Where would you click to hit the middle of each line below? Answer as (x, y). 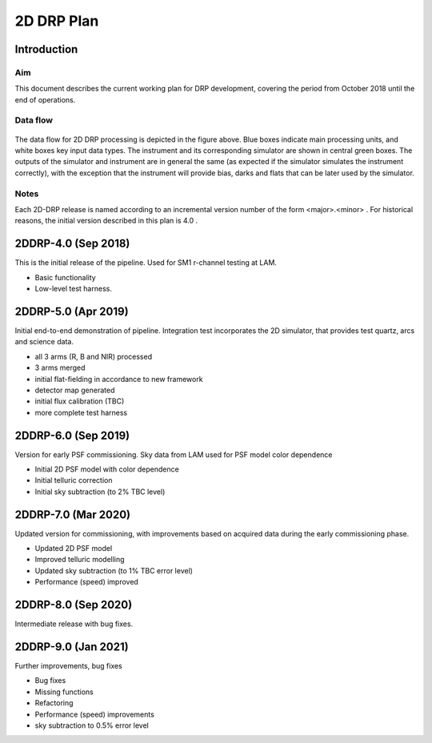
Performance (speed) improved (87, 582)
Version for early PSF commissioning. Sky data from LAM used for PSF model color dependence (174, 454)
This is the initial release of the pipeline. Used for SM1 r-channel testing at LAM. (146, 263)
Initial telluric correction (74, 480)
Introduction (46, 49)
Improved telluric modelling (80, 560)
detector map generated (75, 390)
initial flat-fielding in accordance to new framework (119, 379)
